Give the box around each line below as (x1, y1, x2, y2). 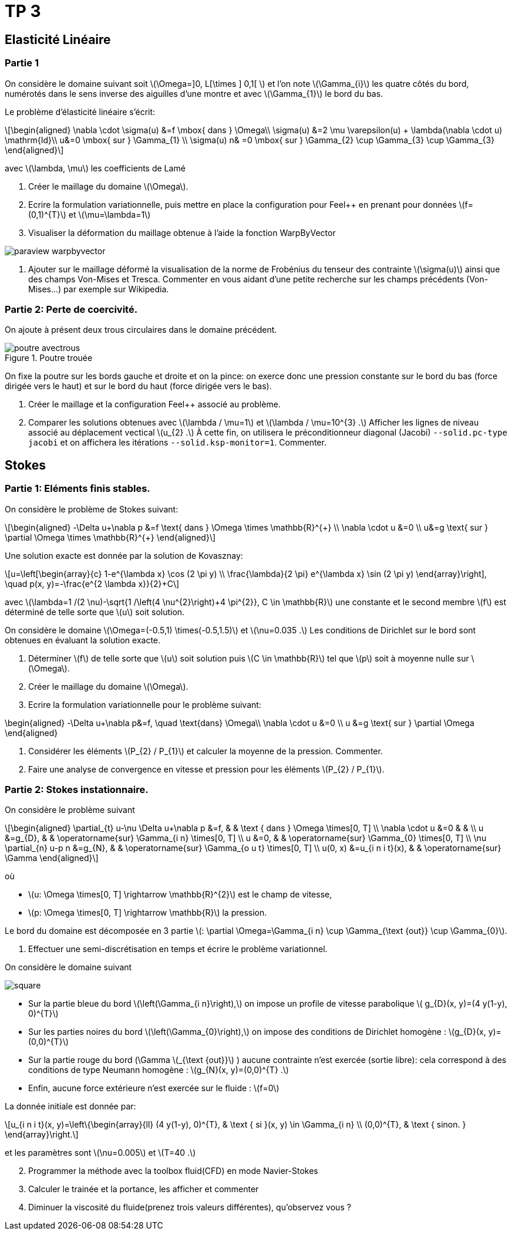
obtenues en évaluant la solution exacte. (5, 635, 161, 645)
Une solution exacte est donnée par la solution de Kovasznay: (5, 550, 243, 561)
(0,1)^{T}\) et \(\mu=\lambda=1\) (28, 209, 151, 220)
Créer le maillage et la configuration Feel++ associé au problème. (28, 399, 281, 410)
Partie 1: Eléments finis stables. (5, 482, 150, 495)
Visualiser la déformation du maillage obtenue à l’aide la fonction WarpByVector (28, 227, 336, 238)
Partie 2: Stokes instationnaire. (5, 783, 149, 795)
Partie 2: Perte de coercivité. (5, 303, 138, 315)
